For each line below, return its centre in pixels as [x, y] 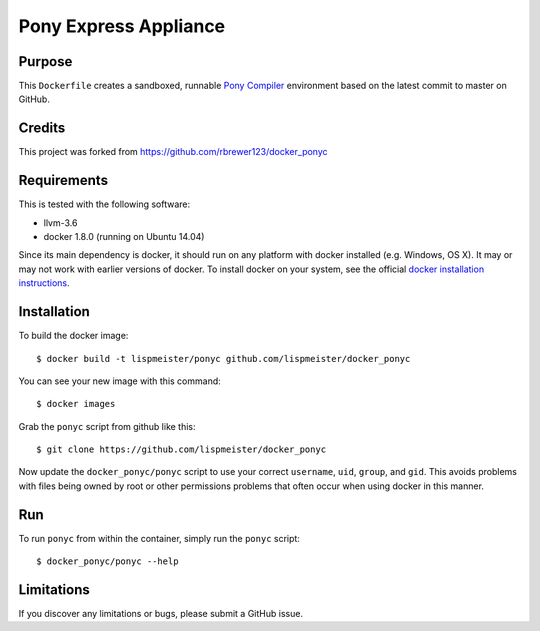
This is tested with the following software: [104, 204]
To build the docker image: [73, 336]
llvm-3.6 [60, 222]
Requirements [63, 180]
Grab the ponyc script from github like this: [107, 426]
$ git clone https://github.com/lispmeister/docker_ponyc [181, 449]
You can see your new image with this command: [120, 381]
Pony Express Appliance [122, 26]
